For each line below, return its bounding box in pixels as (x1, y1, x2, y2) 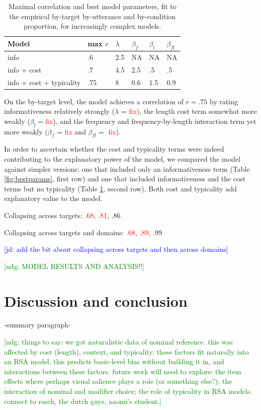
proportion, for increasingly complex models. (24, 21, 161, 31)
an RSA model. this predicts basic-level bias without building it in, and (4, 356, 224, 367)
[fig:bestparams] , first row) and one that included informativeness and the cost (4, 173, 246, 184)
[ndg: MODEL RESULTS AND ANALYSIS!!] (4, 260, 144, 271)
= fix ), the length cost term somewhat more (121, 106, 257, 116)
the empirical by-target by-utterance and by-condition (9, 11, 176, 21)
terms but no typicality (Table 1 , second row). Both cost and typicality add (4, 183, 237, 193)
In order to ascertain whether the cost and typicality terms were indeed (4, 144, 224, 154)
